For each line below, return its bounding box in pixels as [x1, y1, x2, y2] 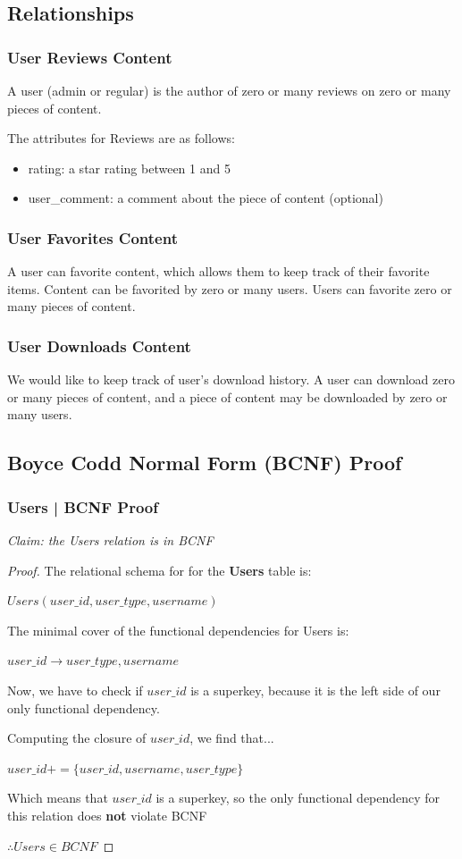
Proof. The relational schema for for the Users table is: [7, 560, 312, 579]
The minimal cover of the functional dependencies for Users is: [7, 620, 349, 639]
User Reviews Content [7, 46, 172, 68]
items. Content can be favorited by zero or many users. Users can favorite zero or [7, 279, 452, 298]
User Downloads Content [7, 334, 191, 357]
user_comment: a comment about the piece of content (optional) [28, 189, 383, 207]
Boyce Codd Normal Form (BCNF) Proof [7, 449, 402, 476]
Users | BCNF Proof [7, 495, 158, 518]
